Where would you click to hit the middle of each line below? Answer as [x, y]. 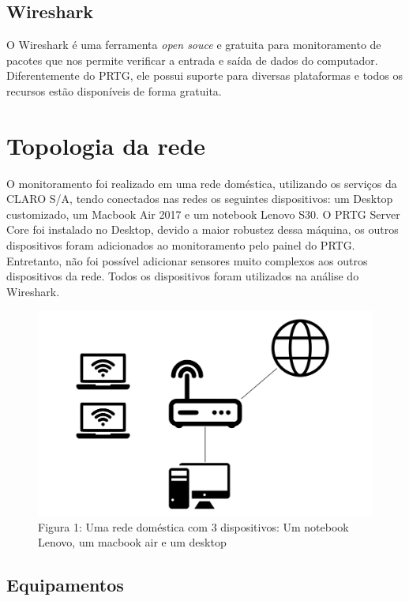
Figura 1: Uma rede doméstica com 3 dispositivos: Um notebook [193, 526]
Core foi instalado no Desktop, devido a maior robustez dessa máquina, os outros [203, 229]
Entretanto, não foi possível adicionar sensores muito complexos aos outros [187, 260]
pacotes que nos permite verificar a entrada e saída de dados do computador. [192, 60]
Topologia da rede [106, 145]
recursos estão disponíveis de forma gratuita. [114, 90]
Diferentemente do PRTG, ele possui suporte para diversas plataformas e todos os [204, 75]
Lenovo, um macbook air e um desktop [132, 542]
